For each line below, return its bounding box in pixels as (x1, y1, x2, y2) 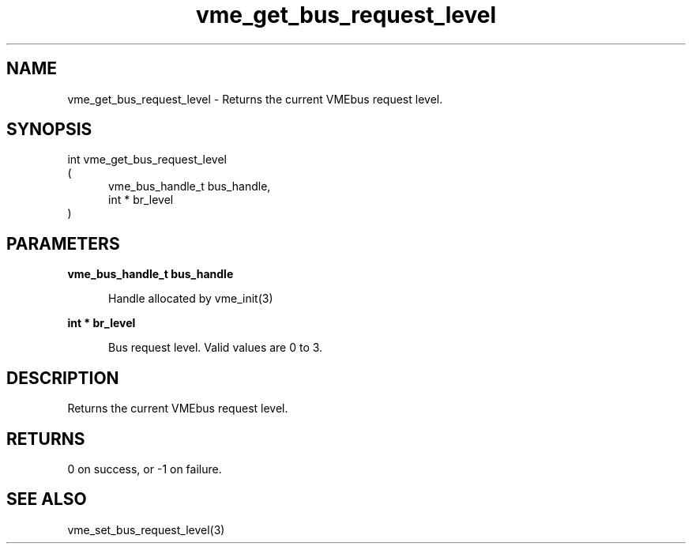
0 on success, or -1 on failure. (67, 461, 222, 476)
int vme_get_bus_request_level (67, 153, 227, 167)
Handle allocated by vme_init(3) (108, 292, 273, 306)
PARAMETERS (6, 233, 120, 254)
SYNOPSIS (6, 119, 92, 140)
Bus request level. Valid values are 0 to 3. (108, 341, 323, 355)
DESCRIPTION (6, 367, 119, 388)
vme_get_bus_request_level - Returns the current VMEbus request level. (67, 92, 443, 106)
